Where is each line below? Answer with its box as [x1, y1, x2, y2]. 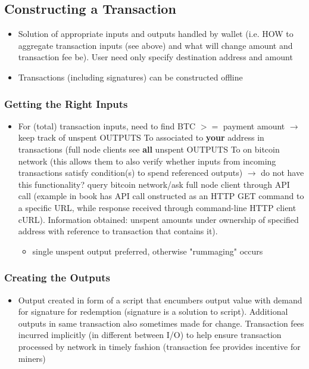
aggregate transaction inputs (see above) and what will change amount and [18, 39, 293, 51]
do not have [261, 166, 304, 179]
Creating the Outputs [4, 270, 110, 285]
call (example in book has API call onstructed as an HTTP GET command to [18, 190, 304, 202]
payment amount [223, 119, 285, 132]
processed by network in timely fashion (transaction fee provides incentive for [18, 340, 301, 352]
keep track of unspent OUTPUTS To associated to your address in [18, 131, 264, 144]
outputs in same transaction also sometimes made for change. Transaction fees [18, 317, 304, 329]
